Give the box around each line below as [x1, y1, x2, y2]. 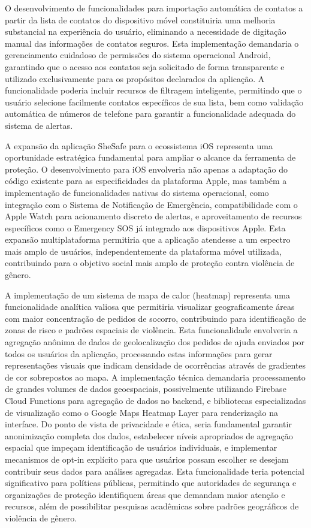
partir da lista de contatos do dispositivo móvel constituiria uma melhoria [5, 13, 276, 26]
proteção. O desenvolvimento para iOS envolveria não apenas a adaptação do [5, 162, 288, 175]
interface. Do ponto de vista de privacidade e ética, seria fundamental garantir [5, 418, 292, 430]
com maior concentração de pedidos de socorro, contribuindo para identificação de [5, 312, 306, 324]
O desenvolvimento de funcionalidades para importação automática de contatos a [5, 2, 303, 14]
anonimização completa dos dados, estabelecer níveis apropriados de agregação [5, 429, 293, 442]
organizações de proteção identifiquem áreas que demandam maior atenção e [5, 488, 285, 500]
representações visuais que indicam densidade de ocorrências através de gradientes [5, 359, 306, 372]
